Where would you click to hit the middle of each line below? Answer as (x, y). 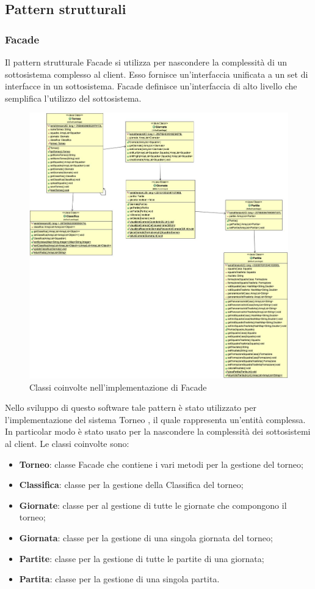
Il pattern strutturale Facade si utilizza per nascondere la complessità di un (146, 62)
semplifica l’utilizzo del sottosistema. (73, 98)
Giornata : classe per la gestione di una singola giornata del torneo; (146, 538)
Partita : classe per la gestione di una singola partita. (119, 579)
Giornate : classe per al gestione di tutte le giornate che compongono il (153, 505)
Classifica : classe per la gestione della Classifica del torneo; (131, 485)
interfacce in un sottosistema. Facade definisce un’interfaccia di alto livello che (151, 86)
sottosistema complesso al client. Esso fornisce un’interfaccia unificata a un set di (157, 74)
